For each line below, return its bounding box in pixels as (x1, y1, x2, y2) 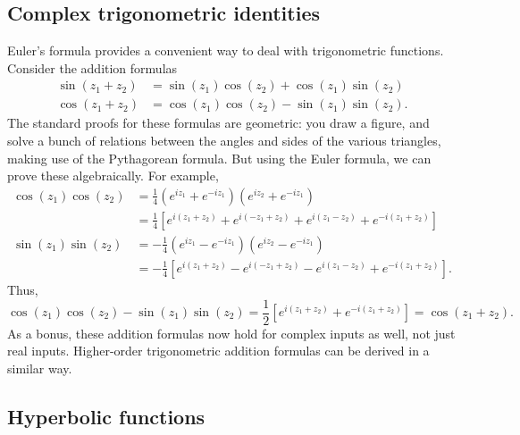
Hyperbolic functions (7, 402, 205, 430)
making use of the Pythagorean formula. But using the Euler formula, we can (7, 148, 432, 167)
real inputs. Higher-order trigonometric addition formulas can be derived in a (7, 341, 430, 360)
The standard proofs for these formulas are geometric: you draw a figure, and (7, 113, 430, 132)
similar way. (7, 358, 72, 377)
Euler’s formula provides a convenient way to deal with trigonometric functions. (7, 41, 444, 60)
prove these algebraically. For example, (7, 166, 219, 185)
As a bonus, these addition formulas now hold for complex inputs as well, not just (7, 323, 456, 342)
